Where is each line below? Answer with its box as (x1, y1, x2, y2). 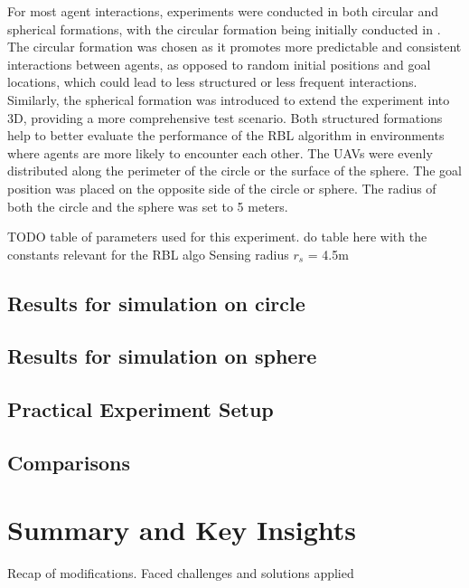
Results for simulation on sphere (7, 342, 317, 370)
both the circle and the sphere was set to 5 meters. (7, 196, 288, 215)
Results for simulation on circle (7, 289, 305, 317)
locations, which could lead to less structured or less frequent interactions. (7, 72, 417, 91)
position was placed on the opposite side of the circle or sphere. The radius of (7, 178, 436, 197)
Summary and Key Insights (7, 510, 357, 547)
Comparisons (7, 449, 131, 477)
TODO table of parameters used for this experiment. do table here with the (7, 227, 427, 246)
